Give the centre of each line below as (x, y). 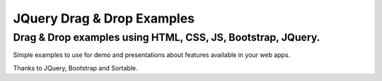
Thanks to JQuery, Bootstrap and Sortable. (75, 68)
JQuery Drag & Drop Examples (104, 18)
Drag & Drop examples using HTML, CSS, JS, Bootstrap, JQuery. (167, 37)
